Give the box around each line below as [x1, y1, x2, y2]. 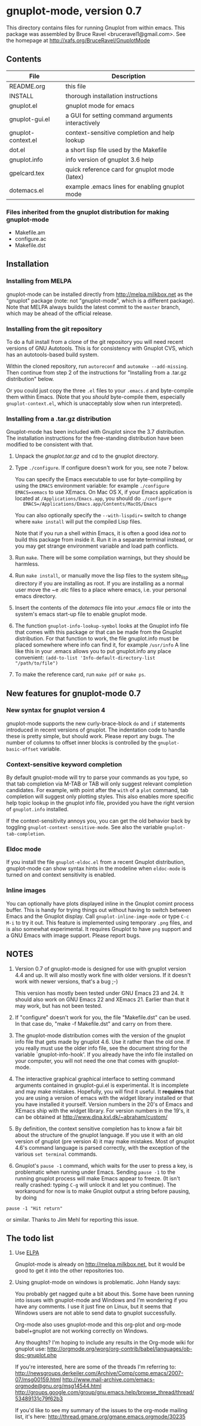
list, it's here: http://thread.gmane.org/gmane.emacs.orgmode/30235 [14, 1413, 185, 1421]
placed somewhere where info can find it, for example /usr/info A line [14, 641, 189, 648]
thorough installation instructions [65, 92, 158, 100]
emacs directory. [14, 593, 57, 600]
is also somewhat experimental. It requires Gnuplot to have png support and [6, 925, 192, 932]
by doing [14, 1194, 37, 1201]
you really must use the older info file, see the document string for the [14, 1044, 187, 1052]
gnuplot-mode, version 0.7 [6, 4, 142, 18]
